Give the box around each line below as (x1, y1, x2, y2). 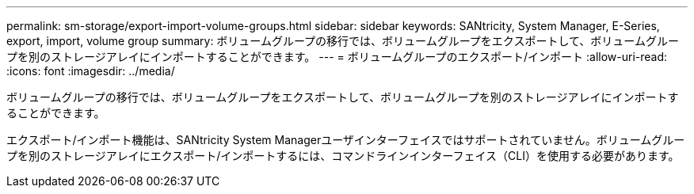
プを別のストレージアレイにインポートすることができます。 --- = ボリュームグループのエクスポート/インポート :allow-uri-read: (6, 50, 668, 63)
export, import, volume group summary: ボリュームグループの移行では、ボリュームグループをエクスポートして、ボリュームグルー (6, 34, 679, 48)
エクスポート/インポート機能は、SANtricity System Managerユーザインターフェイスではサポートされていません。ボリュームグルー (6, 133, 685, 146)
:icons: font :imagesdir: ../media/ (6, 64, 175, 78)
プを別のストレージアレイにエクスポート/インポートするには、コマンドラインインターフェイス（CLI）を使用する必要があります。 (6, 149, 680, 162)
